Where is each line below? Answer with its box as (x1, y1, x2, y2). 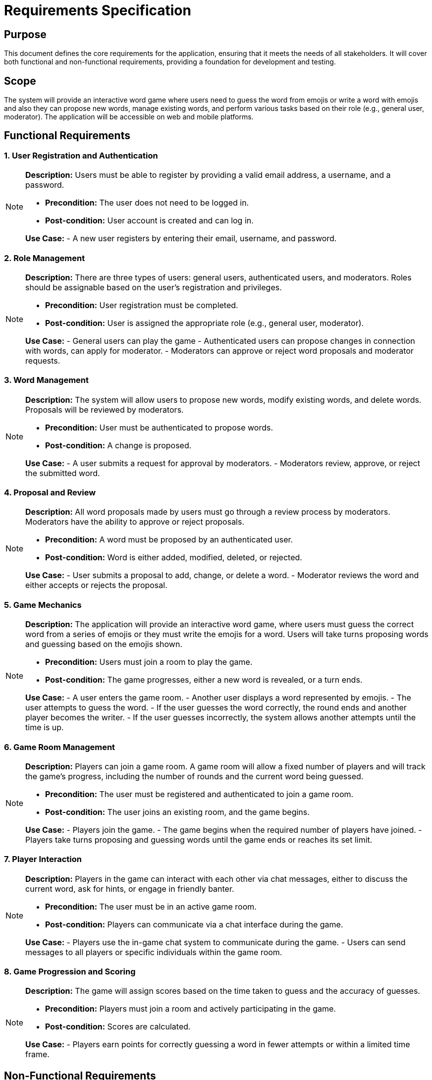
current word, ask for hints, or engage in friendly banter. (25, 883, 234, 894)
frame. (25, 1049, 50, 1060)
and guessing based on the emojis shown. (25, 639, 183, 649)
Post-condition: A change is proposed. (45, 440, 192, 450)
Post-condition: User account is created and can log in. (45, 216, 254, 226)
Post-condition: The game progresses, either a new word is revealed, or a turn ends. (45, 675, 363, 685)
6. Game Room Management (4, 742, 115, 752)
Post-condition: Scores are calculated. (45, 1022, 191, 1032)
